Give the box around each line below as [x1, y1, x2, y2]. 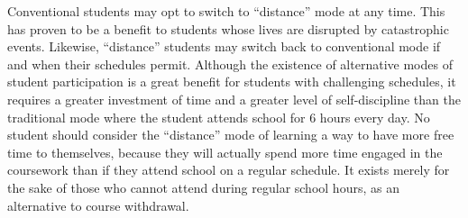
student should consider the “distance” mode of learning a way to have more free [7, 125, 454, 144]
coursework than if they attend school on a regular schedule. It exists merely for [7, 160, 450, 179]
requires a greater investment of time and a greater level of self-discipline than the [7, 89, 461, 108]
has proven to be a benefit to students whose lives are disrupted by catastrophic [7, 19, 449, 38]
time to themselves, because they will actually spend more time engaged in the [7, 142, 443, 161]
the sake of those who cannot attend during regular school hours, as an [7, 177, 399, 196]
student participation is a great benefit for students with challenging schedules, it [7, 72, 456, 91]
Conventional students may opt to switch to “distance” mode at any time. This [7, 2, 445, 20]
